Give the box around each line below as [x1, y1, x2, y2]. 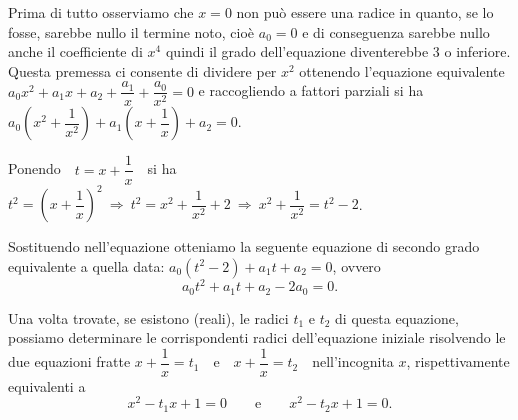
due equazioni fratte [8, 351, 131, 372]
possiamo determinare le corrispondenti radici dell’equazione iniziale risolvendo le [8, 327, 506, 348]
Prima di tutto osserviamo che [8, 2, 194, 22]
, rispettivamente [406, 351, 510, 372]
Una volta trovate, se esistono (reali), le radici [8, 307, 289, 328]
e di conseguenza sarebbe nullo [302, 21, 490, 42]
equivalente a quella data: [8, 255, 165, 276]
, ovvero [332, 255, 381, 276]
